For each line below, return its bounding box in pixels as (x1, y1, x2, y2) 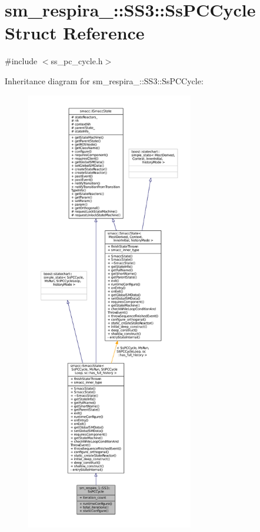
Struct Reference (5, 21, 145, 45)
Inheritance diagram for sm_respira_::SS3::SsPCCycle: (5, 74, 204, 87)
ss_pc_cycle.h (51, 55, 103, 67)
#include (5, 55, 38, 67)
